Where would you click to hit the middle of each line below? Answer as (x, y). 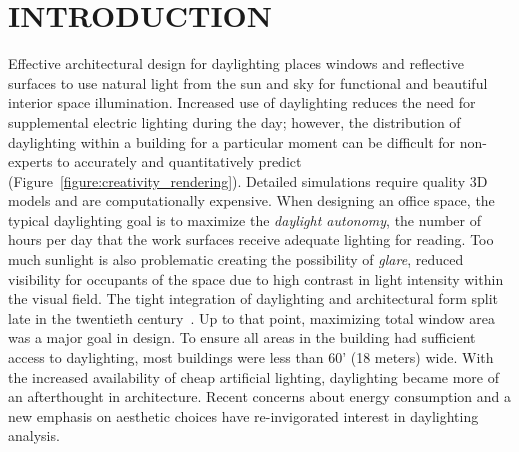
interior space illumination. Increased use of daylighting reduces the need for (242, 102)
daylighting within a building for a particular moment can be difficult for (232, 141)
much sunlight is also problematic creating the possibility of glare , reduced (236, 259)
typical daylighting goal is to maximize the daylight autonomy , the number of (245, 219)
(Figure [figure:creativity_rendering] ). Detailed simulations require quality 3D (248, 180)
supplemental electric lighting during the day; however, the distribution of (234, 121)
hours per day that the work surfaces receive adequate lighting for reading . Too (251, 239)
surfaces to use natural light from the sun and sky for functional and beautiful (248, 82)
